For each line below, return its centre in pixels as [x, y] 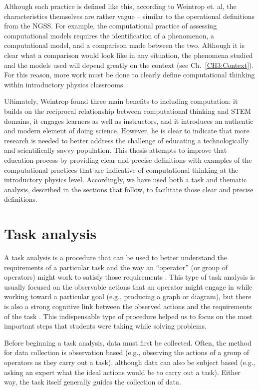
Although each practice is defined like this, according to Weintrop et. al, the [120, 6]
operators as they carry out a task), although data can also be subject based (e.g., [130, 362]
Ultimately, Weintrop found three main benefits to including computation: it [121, 101]
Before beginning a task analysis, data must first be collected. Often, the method [128, 342]
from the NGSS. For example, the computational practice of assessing [111, 26]
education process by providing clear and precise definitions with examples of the [128, 160]
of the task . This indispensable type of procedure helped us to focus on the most [129, 316]
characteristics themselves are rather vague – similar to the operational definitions [129, 16]
